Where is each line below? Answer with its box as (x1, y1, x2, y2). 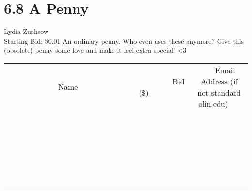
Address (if (201, 75, 238, 87)
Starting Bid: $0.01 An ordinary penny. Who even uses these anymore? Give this (4, 35, 244, 46)
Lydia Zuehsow (4, 26, 49, 36)
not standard (197, 86, 241, 98)
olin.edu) (198, 97, 228, 109)
